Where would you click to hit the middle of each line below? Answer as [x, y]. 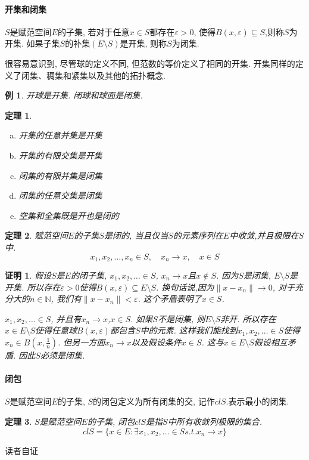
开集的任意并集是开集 [60, 135]
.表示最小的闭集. [257, 401]
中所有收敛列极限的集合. [215, 421]
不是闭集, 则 [181, 318]
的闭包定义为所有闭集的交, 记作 [154, 401]
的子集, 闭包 [111, 421]
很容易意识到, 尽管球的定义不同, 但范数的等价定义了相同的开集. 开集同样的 [150, 63]
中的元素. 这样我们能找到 [189, 330]
